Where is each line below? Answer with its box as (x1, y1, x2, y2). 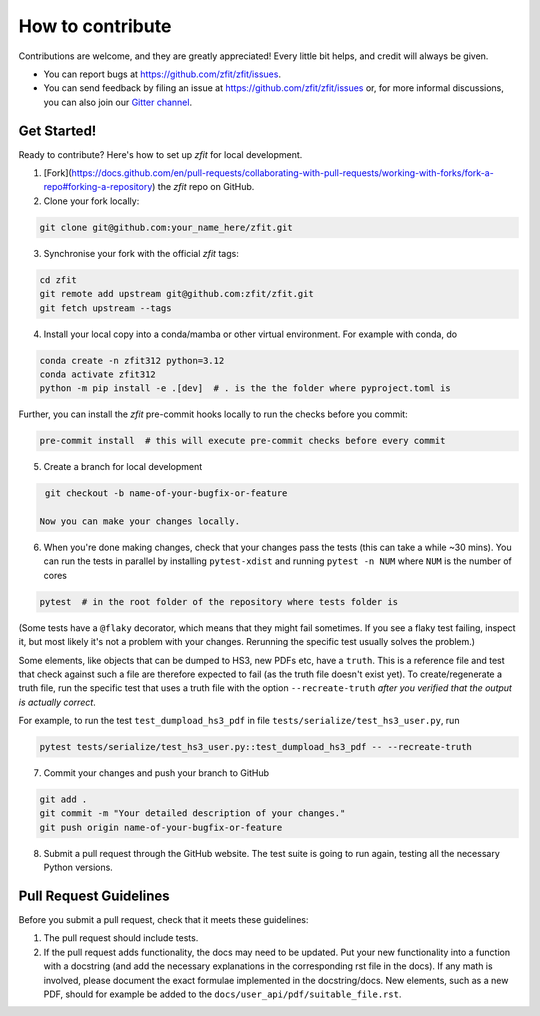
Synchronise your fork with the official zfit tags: (43, 247, 239, 259)
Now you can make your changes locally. (39, 516, 240, 527)
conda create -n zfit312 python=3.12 (39, 355, 225, 366)
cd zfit (39, 274, 77, 285)
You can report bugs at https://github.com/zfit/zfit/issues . (43, 68, 282, 80)
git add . (39, 794, 88, 805)
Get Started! (18, 122, 97, 139)
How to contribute (18, 15, 172, 37)
